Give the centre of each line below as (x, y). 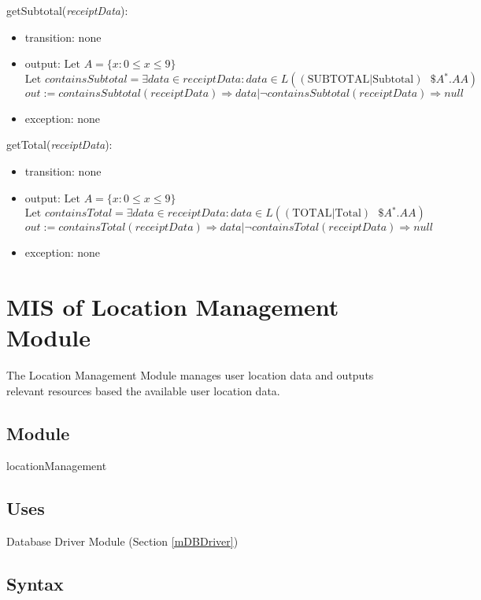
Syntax (35, 584)
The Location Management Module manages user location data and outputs (190, 375)
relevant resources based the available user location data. (143, 390)
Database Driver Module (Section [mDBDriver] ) (122, 541)
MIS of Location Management (173, 306)
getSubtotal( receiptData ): (67, 10)
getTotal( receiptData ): (59, 144)
